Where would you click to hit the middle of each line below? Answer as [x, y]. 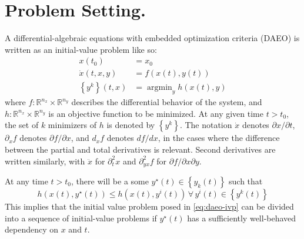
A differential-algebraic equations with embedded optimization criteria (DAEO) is [152, 38]
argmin [160, 88]
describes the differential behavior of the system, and [167, 102]
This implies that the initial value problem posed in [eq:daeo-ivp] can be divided [149, 206]
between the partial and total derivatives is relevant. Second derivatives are [140, 149]
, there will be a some [110, 181]
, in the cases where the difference [219, 138]
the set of [22, 125]
